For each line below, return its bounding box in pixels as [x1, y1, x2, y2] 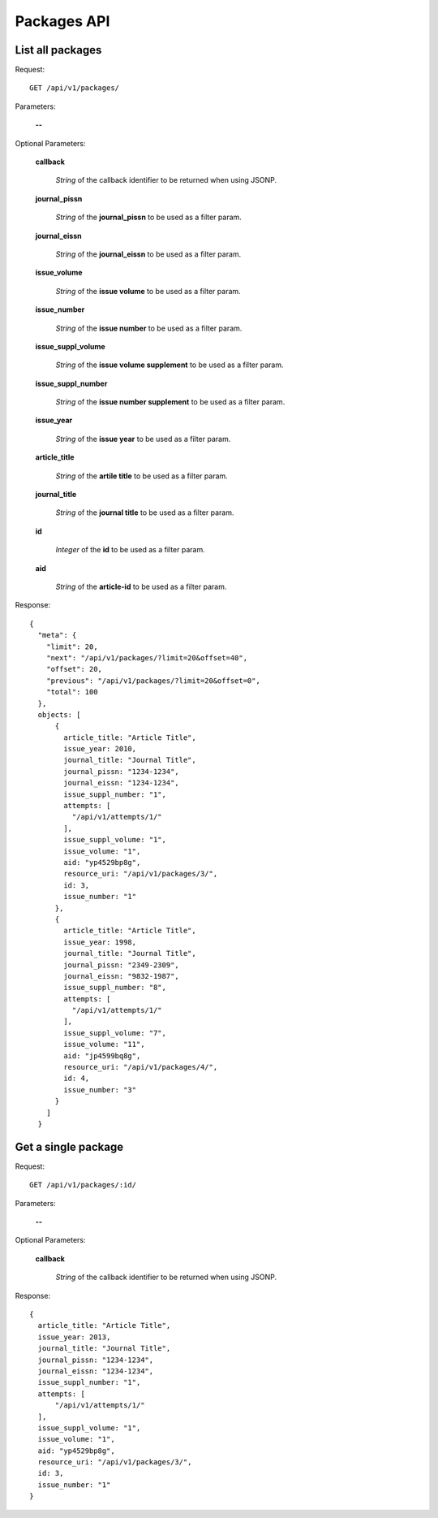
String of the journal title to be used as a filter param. [55, 508, 234, 517]
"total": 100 [45, 687, 98, 697]
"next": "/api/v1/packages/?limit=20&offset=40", [45, 653, 247, 662]
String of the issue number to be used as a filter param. [55, 323, 243, 333]
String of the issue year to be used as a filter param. [55, 434, 231, 443]
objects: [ [37, 710, 81, 719]
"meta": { [37, 630, 77, 640]
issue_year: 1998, [63, 937, 137, 946]
